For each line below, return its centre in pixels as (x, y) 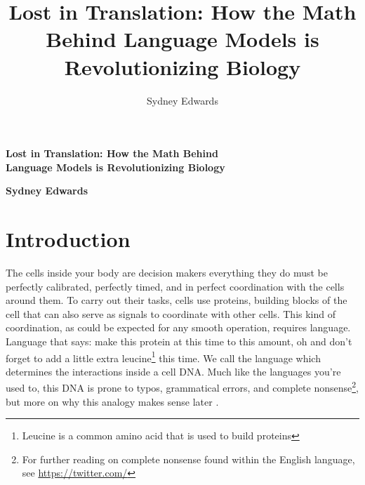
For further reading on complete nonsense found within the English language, (188, 459)
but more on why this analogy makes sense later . (112, 401)
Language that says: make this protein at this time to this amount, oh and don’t (179, 341)
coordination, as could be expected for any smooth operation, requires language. (178, 327)
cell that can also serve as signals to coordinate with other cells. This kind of (171, 313)
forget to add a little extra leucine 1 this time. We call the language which (163, 357)
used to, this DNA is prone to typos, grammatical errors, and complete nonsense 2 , (182, 387)
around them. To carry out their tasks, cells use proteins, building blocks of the (177, 300)
